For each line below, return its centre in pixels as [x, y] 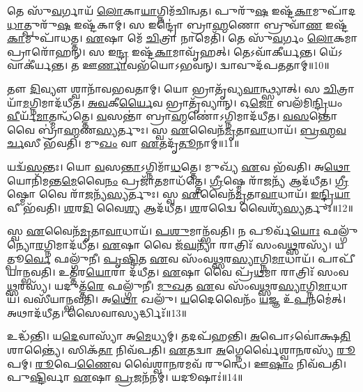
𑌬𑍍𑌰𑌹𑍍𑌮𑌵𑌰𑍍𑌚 [323, 129]
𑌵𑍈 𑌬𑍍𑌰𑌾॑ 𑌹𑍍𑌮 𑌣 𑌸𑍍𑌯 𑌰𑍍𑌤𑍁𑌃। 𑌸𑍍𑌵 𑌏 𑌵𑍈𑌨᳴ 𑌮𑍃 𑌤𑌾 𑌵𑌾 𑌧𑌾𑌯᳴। [152, 129]
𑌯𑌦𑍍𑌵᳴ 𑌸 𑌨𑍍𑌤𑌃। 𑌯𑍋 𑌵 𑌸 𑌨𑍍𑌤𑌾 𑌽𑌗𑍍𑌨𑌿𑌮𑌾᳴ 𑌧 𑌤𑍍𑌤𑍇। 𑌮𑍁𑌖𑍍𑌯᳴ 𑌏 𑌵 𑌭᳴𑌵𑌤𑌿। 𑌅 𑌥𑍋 [179, 166]
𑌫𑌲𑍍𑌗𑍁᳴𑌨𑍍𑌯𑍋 [340, 231]
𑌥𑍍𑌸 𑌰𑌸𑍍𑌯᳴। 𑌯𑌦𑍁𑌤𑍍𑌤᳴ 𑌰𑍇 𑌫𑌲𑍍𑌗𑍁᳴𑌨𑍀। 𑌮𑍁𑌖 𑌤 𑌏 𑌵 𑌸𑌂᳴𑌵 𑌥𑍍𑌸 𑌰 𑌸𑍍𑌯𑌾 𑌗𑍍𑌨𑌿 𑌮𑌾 [169, 285]
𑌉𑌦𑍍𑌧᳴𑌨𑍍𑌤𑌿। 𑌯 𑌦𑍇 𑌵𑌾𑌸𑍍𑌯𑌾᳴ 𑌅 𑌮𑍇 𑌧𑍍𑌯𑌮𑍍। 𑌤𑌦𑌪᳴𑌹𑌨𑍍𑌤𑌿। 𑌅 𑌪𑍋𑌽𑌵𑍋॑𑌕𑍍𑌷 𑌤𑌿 [179, 336]
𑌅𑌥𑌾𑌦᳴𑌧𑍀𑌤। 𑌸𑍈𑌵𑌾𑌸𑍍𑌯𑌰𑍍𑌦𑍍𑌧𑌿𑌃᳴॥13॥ [97, 312]
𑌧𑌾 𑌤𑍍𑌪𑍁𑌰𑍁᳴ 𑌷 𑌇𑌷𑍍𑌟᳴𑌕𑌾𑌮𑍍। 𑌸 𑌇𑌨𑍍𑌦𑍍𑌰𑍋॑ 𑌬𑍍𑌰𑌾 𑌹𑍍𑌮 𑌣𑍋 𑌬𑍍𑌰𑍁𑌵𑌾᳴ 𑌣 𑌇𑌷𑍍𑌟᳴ [178, 24]
